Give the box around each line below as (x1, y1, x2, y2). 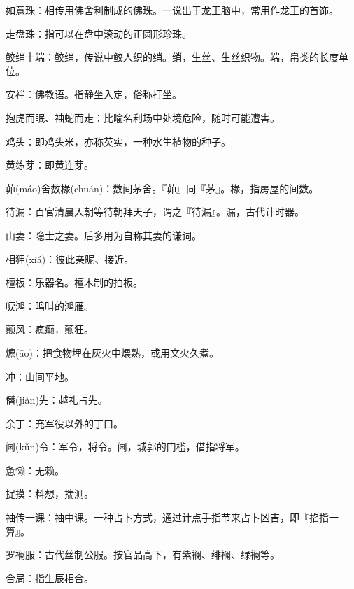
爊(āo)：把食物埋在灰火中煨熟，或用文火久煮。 (6, 345, 219, 360)
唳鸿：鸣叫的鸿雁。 (6, 298, 94, 313)
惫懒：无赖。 (6, 462, 64, 477)
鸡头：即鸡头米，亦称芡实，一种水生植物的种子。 (6, 134, 231, 148)
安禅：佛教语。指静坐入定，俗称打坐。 (6, 87, 182, 101)
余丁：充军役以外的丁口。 (6, 416, 123, 430)
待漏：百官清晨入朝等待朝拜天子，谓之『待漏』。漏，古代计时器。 (6, 204, 304, 219)
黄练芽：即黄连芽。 (6, 157, 94, 172)
